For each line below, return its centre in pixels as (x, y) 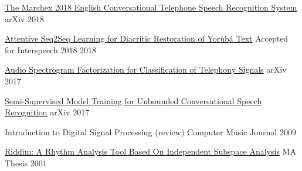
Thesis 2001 (26, 163)
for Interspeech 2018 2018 (51, 49)
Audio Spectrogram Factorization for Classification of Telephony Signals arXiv (146, 69)
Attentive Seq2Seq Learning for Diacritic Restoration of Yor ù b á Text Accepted (147, 38)
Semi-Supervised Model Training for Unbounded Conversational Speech (133, 100)
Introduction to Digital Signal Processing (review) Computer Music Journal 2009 (150, 131)
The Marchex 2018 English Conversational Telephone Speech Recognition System (151, 7)
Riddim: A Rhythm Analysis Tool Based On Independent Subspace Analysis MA (150, 151)
